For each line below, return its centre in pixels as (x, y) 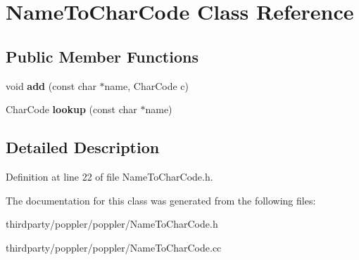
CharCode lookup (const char (71, 109)
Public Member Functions (102, 56)
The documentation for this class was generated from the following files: (161, 200)
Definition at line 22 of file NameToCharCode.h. (109, 176)
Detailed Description (83, 147)
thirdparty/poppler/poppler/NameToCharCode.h (112, 224)
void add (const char (51, 85)
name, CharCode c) (146, 85)
